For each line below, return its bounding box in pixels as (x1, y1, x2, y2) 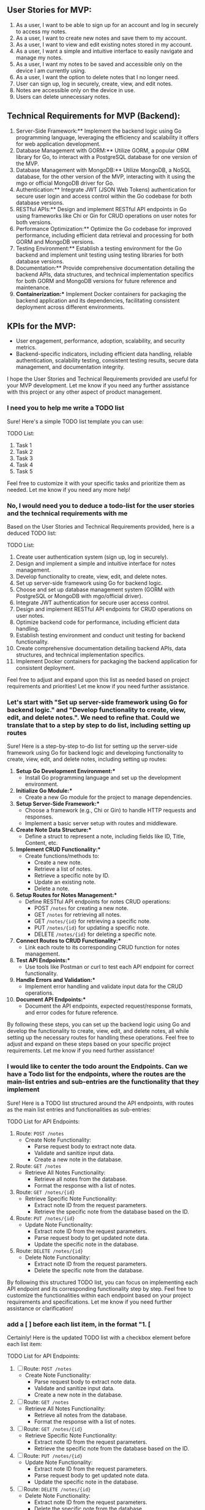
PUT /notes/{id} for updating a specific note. (34, 924, 149, 932)
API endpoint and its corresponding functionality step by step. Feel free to (7, 1285, 193, 1292)
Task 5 (15, 467, 33, 475)
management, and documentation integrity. (15, 364, 125, 371)
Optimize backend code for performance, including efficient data (15, 618, 180, 626)
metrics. (15, 344, 37, 351)
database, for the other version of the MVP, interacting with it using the (15, 173, 195, 180)
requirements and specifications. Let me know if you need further (7, 1298, 173, 1306)
